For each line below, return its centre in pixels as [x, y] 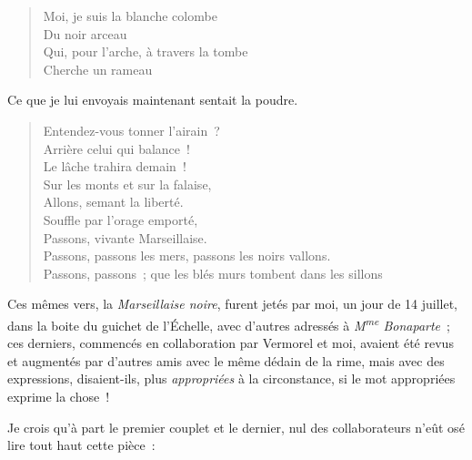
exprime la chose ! [59, 396]
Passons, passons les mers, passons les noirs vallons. [187, 256]
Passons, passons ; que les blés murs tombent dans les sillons [213, 273]
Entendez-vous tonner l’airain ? [131, 130]
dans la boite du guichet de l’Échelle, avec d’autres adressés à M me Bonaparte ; [229, 323]
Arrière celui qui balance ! [116, 148]
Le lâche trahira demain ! [115, 166]
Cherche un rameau [98, 69]
